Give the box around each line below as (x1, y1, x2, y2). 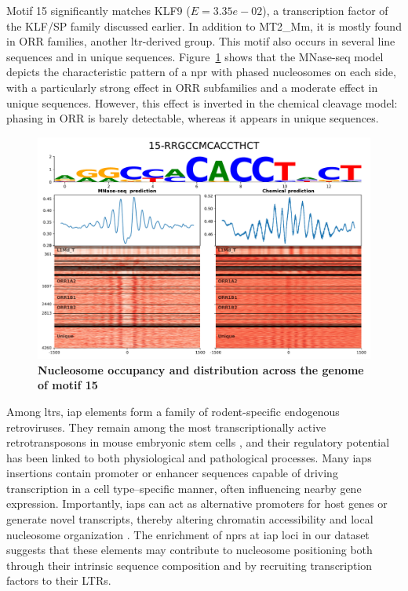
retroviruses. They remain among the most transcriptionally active (6, 418, 326, 435)
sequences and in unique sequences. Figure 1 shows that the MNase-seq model (6, 48, 384, 64)
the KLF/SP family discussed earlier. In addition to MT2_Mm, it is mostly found (6, 17, 402, 34)
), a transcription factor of (262, 2, 388, 18)
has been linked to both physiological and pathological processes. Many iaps (6, 449, 372, 465)
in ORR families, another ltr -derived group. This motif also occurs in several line (6, 33, 395, 49)
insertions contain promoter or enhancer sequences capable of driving (6, 465, 338, 481)
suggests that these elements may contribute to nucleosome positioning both (6, 542, 373, 558)
